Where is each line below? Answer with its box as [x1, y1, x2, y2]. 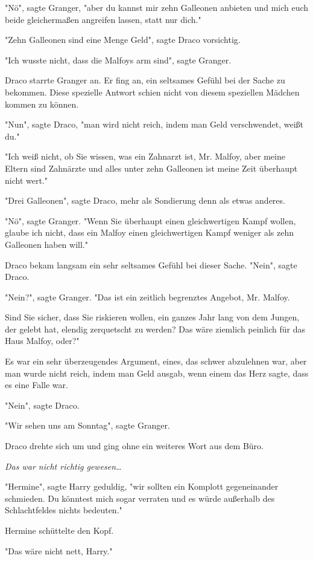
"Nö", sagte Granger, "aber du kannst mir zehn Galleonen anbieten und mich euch [5, 1, 309, 13]
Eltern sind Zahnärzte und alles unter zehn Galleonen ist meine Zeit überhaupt [5, 161, 298, 174]
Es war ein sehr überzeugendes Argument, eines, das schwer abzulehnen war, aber [5, 355, 307, 368]
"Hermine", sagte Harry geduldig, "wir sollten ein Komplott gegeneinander [5, 480, 279, 493]
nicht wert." [5, 173, 48, 186]
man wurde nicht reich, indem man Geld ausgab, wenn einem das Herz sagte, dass [5, 366, 309, 379]
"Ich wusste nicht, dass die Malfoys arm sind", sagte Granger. [5, 53, 232, 66]
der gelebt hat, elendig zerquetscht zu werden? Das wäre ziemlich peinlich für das [5, 322, 305, 335]
